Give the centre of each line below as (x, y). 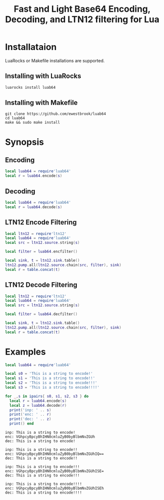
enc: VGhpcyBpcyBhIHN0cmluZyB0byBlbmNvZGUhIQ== (55, 454)
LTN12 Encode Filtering (41, 223)
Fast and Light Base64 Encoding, (82, 9)
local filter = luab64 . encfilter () (41, 252)
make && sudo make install (33, 123)
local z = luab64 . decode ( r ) (38, 405)
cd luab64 (15, 118)
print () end (22, 424)
